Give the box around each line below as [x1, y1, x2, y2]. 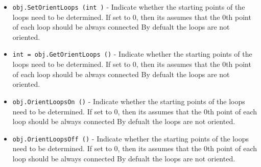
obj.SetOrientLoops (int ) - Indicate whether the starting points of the [12, 2, 245, 12]
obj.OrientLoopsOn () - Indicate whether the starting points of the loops [12, 96, 245, 106]
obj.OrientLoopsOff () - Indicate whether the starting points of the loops [12, 133, 249, 144]
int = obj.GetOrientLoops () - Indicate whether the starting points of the [12, 49, 252, 59]
